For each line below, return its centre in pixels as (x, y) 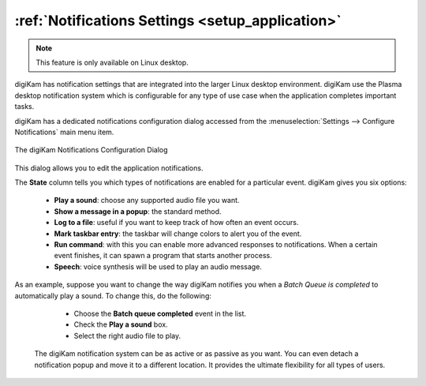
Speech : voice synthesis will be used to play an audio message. (158, 266)
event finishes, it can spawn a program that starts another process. (163, 256)
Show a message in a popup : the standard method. (138, 211)
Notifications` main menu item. (64, 132)
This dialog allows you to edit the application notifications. (109, 168)
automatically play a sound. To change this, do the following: (113, 295)
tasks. (24, 107)
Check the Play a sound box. (121, 324)
